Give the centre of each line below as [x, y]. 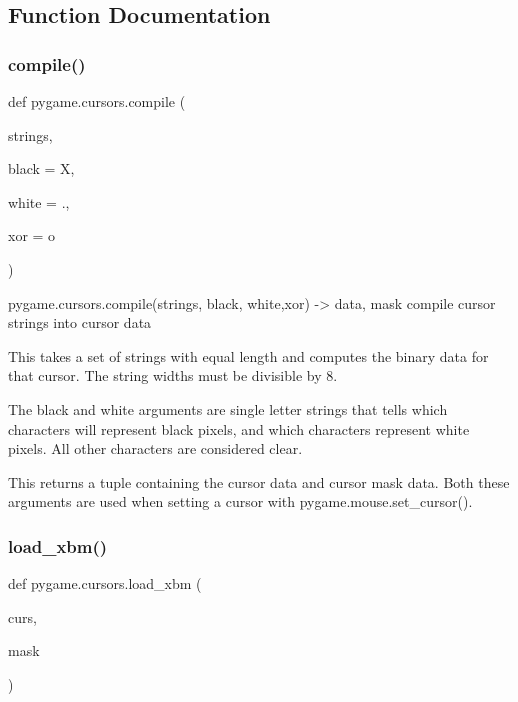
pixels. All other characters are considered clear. [155, 448]
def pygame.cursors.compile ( [97, 101]
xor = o [32, 235]
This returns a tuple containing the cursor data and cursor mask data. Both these [259, 481]
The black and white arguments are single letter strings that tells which [228, 408]
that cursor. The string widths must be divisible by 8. [173, 375]
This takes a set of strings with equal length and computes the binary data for [248, 355]
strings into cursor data [80, 322]
